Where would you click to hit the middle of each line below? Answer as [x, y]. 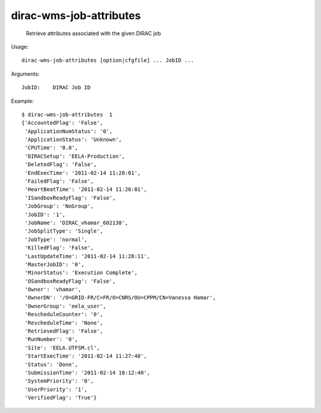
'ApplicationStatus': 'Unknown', [73, 140]
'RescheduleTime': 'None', [64, 323]
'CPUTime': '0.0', [51, 148]
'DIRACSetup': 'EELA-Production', [75, 156]
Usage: [20, 46]
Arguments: [25, 74]
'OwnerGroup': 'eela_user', [65, 306]
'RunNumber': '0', [51, 340]
